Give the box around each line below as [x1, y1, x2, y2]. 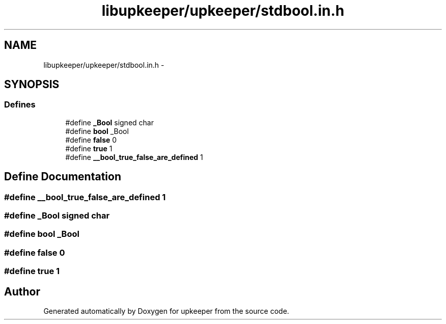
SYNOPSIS [4, 78, 60, 91]
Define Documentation [4, 170, 121, 183]
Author [4, 285, 40, 298]
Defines [4, 99, 36, 110]
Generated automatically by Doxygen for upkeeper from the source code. [43, 307, 289, 315]
